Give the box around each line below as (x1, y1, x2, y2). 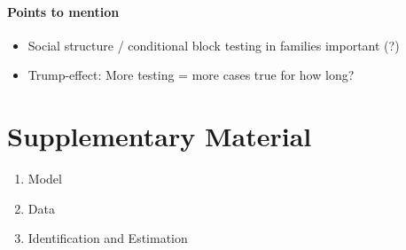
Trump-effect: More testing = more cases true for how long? (27, 66, 355, 84)
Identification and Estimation (27, 229, 188, 247)
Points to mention (7, 2, 120, 20)
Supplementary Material (7, 118, 312, 154)
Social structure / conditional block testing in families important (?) (27, 35, 400, 54)
